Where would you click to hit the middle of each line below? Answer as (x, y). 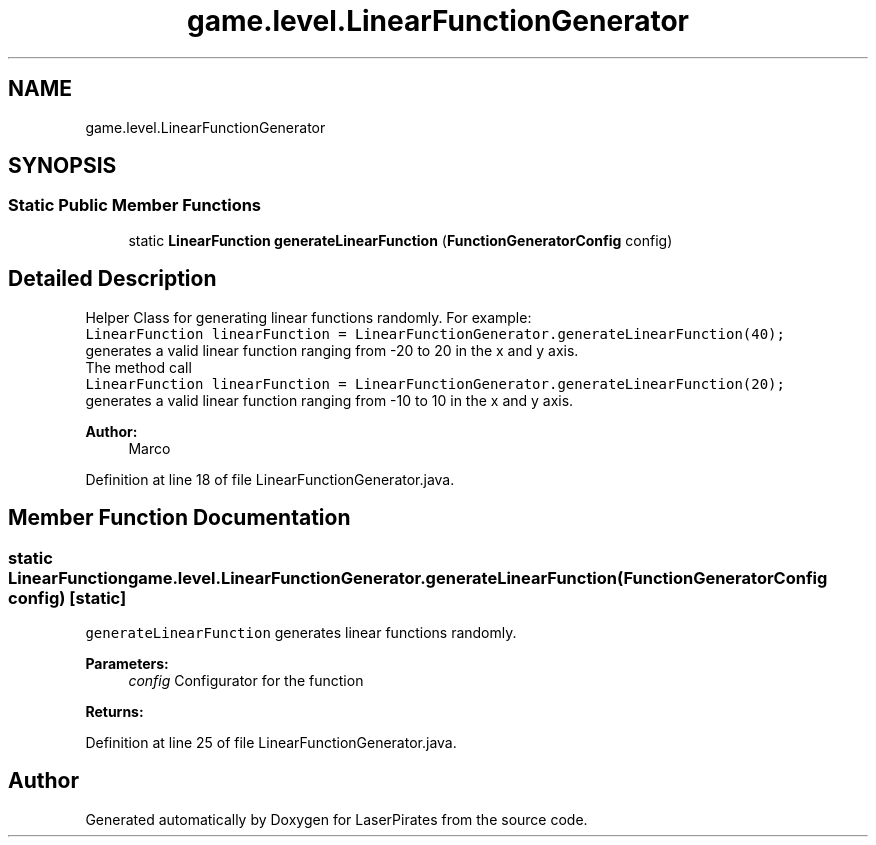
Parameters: (127, 663)
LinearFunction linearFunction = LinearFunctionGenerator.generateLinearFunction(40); (435, 333)
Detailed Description (112, 279)
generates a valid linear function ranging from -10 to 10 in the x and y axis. (329, 400)
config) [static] (67, 597)
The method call (138, 367)
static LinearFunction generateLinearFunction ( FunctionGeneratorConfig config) (400, 240)
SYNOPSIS (62, 166)
